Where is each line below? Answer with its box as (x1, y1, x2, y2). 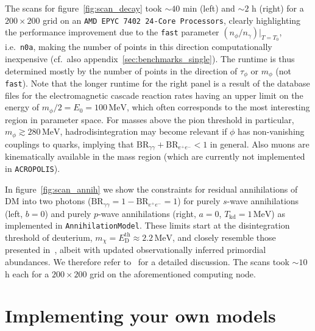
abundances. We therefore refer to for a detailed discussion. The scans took (5, 255, 289, 268)
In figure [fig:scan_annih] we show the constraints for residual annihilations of (5, 182, 298, 195)
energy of (5, 101, 40, 113)
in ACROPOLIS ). (5, 162, 60, 174)
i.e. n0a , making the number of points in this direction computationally (5, 40, 272, 53)
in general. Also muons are (210, 137, 310, 150)
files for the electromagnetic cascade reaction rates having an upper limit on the (5, 88, 303, 101)
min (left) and (182, 2, 235, 14)
